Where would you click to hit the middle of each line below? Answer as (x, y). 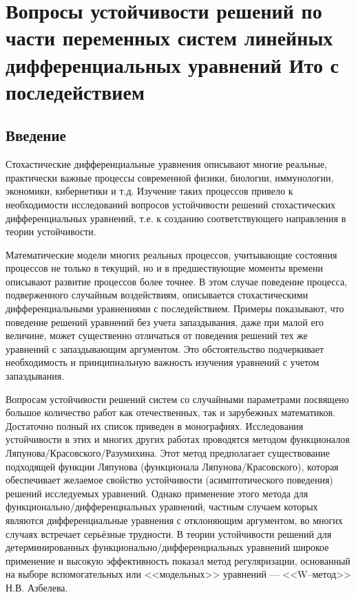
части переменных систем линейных (169, 37)
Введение (36, 135)
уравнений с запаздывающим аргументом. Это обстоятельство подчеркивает (165, 348)
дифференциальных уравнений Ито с (172, 64)
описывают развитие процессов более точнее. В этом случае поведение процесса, (177, 281)
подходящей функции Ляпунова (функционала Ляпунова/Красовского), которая (172, 466)
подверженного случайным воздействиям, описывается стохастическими (157, 295)
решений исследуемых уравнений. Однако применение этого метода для (157, 493)
